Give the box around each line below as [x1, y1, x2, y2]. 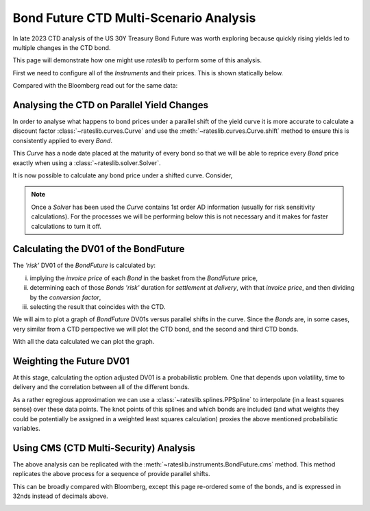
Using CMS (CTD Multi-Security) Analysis [12, 442, 195, 453]
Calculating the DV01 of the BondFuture [12, 243, 185, 255]
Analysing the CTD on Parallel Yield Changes [12, 99, 209, 111]
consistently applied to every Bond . [12, 136, 113, 145]
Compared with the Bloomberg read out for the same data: [12, 82, 178, 90]
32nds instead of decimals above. [12, 492, 109, 500]
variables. [12, 425, 40, 433]
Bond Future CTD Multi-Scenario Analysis [12, 10, 256, 25]
